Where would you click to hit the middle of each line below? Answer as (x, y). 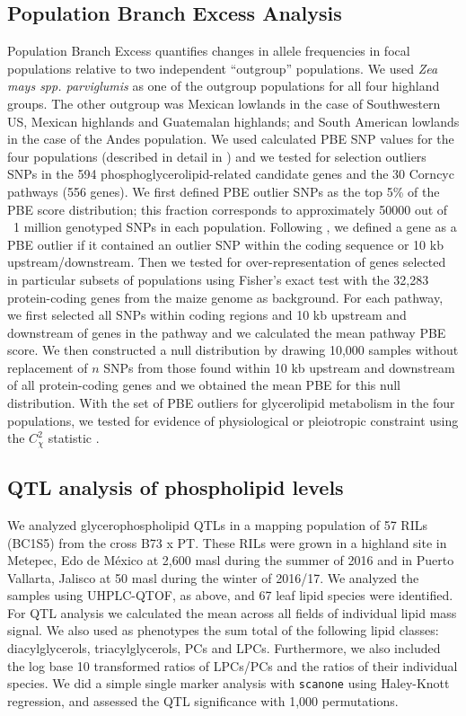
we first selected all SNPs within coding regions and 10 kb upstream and (207, 315)
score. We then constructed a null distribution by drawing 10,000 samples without (233, 350)
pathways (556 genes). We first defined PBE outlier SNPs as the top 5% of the (224, 191)
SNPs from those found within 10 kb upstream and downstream (279, 367)
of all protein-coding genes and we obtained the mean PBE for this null (204, 385)
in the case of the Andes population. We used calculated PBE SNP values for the (231, 139)
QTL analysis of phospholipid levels (176, 487)
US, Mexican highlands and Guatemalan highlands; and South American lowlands (233, 121)
